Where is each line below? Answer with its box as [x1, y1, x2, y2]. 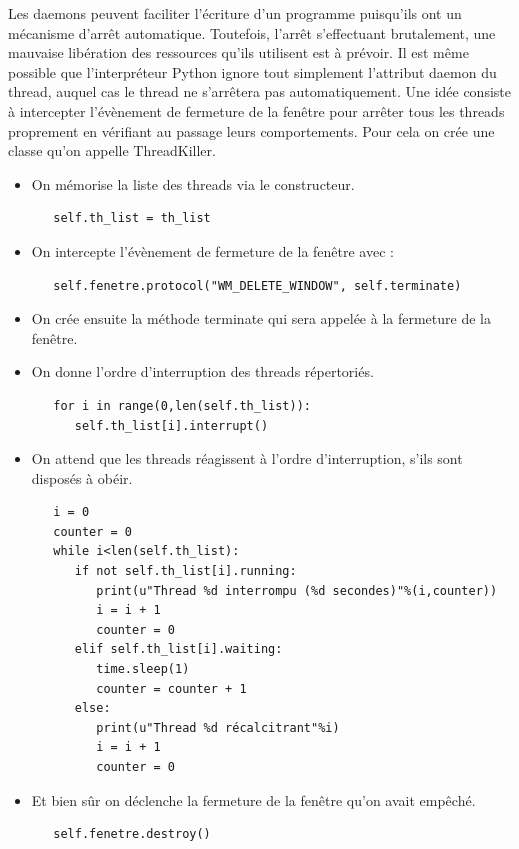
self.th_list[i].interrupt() [74, 418, 269, 433]
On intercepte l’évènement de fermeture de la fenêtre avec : [31, 240, 394, 261]
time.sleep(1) [96, 662, 190, 677]
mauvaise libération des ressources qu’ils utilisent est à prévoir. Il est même [8, 42, 469, 63]
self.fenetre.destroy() [53, 827, 211, 842]
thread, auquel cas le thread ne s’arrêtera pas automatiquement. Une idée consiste [8, 81, 511, 102]
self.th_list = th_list [53, 211, 211, 226]
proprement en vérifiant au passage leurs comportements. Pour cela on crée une [8, 120, 495, 141]
